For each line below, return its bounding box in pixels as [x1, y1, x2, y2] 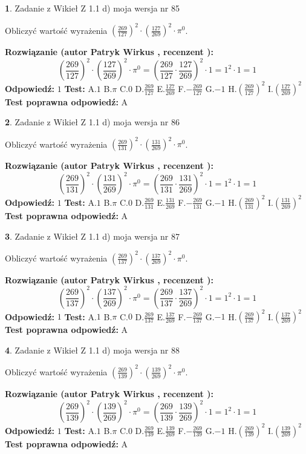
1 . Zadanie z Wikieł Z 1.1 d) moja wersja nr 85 [5, 2, 180, 14]
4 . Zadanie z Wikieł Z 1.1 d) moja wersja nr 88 [5, 343, 180, 356]
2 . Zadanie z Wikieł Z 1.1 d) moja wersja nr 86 [5, 116, 180, 128]
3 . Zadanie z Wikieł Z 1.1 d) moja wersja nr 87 [5, 229, 180, 242]
